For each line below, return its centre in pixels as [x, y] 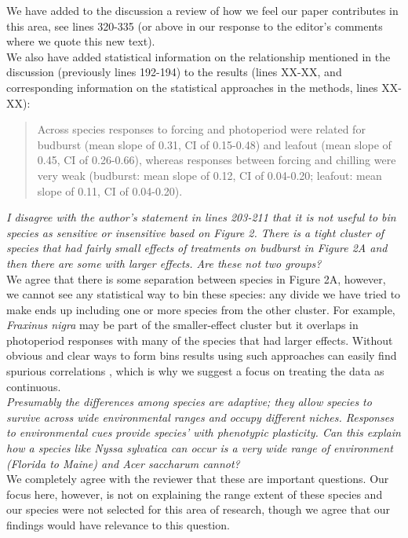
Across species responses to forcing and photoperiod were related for [201, 129]
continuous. [34, 386]
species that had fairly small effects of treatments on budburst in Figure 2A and [197, 248]
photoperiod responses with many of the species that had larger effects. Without [200, 340]
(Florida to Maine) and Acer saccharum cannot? [123, 463]
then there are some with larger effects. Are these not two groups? [164, 263]
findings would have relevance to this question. [118, 525]
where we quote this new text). [81, 41]
